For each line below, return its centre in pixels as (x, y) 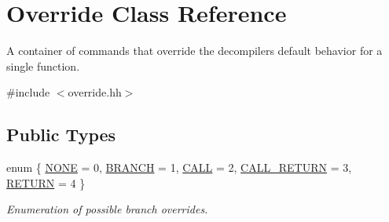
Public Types (61, 135)
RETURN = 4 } (46, 182)
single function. (43, 66)
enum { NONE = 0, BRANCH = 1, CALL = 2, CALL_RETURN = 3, (179, 167)
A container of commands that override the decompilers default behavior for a (194, 51)
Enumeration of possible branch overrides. (107, 209)
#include (28, 92)
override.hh (95, 92)
